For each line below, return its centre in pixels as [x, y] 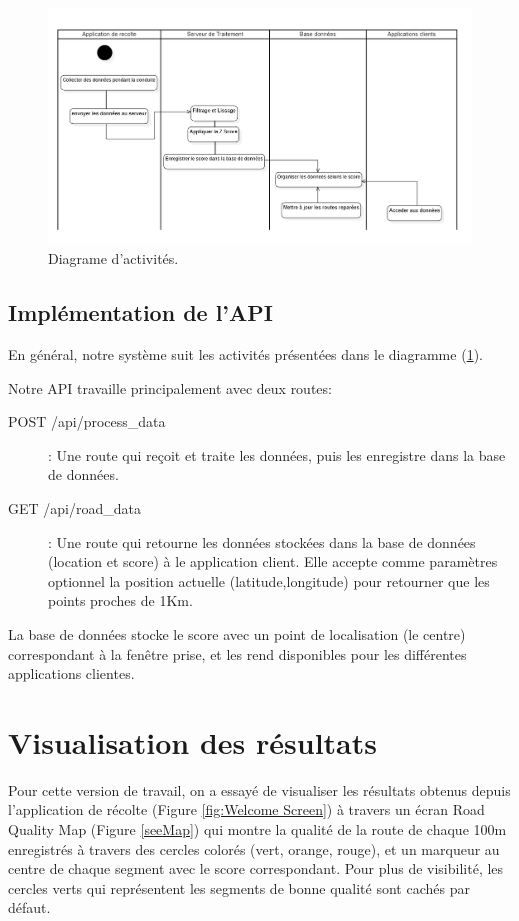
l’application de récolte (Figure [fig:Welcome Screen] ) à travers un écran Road [246, 809]
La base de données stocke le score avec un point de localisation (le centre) [237, 633]
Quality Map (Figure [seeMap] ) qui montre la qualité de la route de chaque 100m [257, 829]
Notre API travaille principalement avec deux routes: [170, 387]
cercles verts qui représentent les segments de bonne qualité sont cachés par [239, 887]
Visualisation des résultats [192, 741]
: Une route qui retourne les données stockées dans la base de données [262, 541]
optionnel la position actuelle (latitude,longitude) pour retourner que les [269, 580]
